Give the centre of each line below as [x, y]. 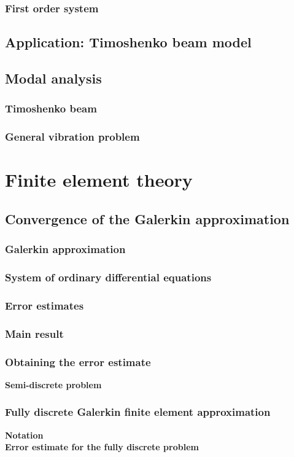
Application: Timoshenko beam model [128, 42]
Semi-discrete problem [53, 384]
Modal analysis [53, 78]
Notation [24, 435]
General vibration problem [72, 137]
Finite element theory [99, 180]
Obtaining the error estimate [78, 361]
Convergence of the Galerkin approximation [147, 218]
